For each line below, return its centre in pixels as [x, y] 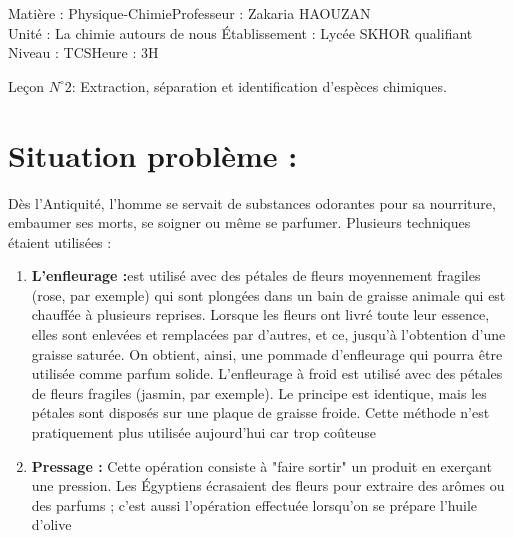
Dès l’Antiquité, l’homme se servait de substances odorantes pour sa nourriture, [252, 202]
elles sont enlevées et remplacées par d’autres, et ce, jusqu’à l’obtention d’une [268, 334]
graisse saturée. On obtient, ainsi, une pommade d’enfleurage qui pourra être [267, 353]
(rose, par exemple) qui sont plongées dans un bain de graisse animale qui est [268, 294]
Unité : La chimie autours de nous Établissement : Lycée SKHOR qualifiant [240, 32]
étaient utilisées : [60, 241]
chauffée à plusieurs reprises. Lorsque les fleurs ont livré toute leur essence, [260, 314]
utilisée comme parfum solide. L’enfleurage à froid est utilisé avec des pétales [267, 373]
